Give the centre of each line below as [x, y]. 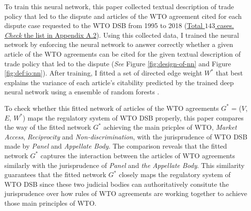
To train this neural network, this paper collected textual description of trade [119, 6]
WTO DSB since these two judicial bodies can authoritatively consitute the [117, 184]
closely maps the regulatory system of [175, 174]
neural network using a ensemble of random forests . [82, 92]
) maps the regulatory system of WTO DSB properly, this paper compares [133, 117]
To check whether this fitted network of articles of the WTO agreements [112, 108]
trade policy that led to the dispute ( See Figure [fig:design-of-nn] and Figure [118, 63]
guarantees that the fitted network [55, 174]
